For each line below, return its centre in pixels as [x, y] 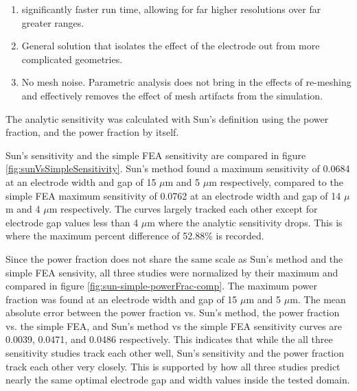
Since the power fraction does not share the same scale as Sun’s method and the [174, 258]
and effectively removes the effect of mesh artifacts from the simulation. [172, 95]
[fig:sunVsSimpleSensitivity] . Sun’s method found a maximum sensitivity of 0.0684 [178, 168]
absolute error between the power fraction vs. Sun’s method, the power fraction [173, 312]
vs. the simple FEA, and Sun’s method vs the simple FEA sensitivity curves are [174, 325]
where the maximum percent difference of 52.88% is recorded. [135, 236]
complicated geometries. [72, 59]
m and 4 [23, 209]
